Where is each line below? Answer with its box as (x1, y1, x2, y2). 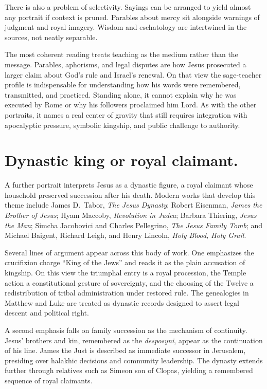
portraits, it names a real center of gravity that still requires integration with (5, 109, 247, 120)
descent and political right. (5, 307, 89, 318)
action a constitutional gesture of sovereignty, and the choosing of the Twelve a (5, 277, 254, 288)
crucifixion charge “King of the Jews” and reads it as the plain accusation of (5, 257, 245, 268)
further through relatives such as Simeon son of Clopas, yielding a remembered (5, 365, 253, 376)
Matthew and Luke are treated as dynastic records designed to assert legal (5, 297, 239, 308)
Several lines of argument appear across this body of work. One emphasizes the (5, 247, 254, 257)
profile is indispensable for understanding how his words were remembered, (5, 79, 241, 90)
